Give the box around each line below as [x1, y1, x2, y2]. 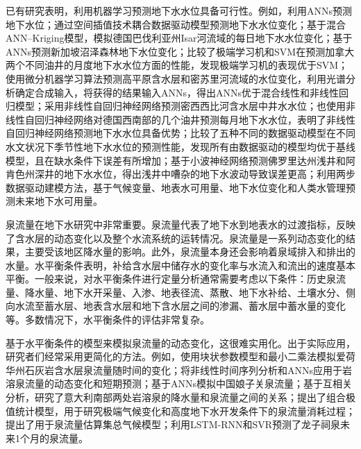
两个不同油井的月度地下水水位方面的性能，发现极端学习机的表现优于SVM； [6, 58, 349, 72]
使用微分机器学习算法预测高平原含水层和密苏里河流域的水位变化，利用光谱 [6, 71, 346, 85]
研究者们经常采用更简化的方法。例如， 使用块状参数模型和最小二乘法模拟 [6, 349, 336, 364]
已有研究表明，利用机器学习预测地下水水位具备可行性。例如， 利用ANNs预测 [6, 3, 353, 17]
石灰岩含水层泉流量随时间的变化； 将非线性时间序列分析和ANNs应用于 [24, 362, 343, 377]
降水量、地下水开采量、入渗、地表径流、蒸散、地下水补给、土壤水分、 [24, 285, 346, 299]
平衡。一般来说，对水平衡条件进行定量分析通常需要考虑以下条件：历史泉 [6, 271, 336, 286]
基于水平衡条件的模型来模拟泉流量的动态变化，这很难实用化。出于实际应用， [6, 335, 355, 350]
